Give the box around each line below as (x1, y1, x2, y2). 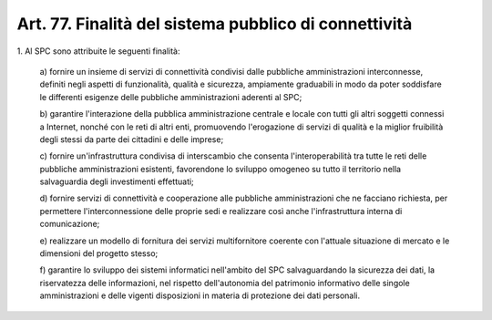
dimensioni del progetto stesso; (39, 248, 159, 259)
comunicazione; (39, 219, 100, 230)
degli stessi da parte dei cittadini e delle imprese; (39, 133, 224, 145)
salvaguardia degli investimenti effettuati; (39, 176, 195, 187)
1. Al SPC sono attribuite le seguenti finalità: (16, 46, 181, 57)
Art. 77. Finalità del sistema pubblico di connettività (16, 14, 413, 34)
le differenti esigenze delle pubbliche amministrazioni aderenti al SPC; (39, 91, 302, 102)
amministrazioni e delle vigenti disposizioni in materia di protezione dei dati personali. (39, 290, 361, 301)
